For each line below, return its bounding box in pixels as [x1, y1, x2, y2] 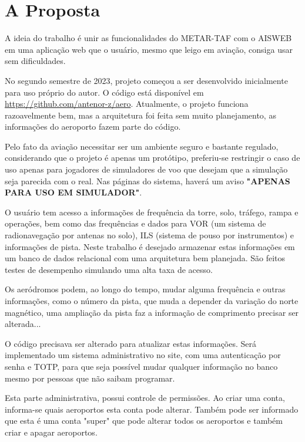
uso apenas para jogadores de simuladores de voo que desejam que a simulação [5, 163, 288, 176]
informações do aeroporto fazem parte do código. [5, 120, 181, 133]
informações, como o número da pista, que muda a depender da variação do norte [5, 295, 299, 306]
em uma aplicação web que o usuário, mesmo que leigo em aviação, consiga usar [5, 43, 293, 55]
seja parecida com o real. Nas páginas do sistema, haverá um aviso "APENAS [5, 174, 290, 187]
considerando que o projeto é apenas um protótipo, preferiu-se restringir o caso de [5, 151, 300, 164]
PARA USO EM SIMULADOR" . [5, 186, 142, 198]
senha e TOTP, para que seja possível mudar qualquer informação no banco [5, 360, 278, 372]
